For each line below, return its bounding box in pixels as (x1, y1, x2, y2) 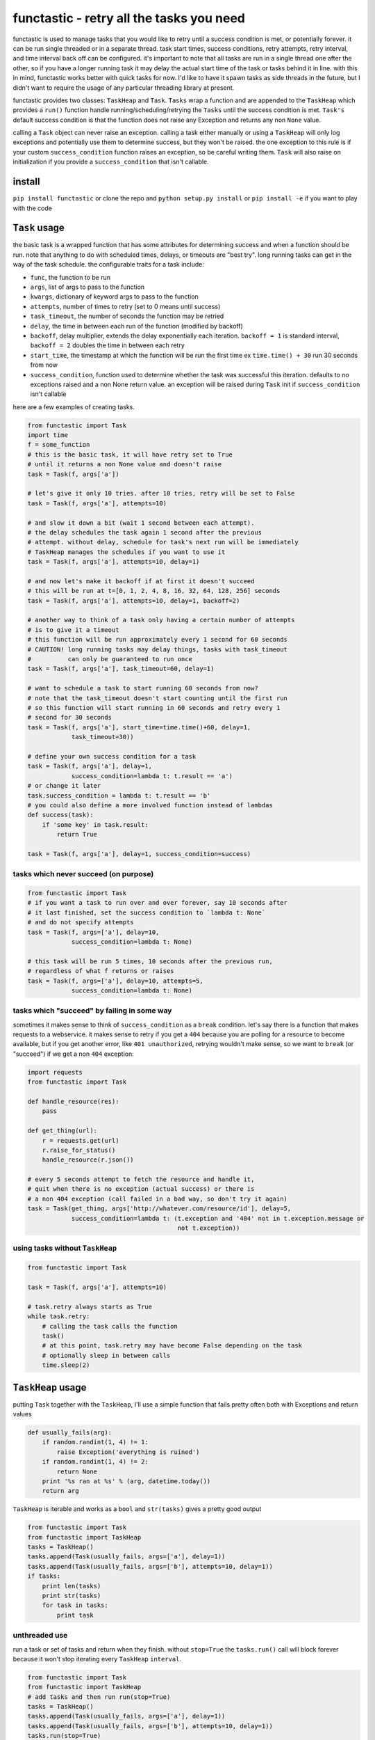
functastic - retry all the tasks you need (12, 10, 246, 26)
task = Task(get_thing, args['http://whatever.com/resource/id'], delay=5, (27, 1205, 292, 1212)
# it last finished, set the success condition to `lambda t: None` (27, 908, 266, 917)
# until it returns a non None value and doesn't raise (27, 460, 222, 468)
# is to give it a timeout (27, 626, 119, 633)
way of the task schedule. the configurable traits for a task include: (12, 260, 205, 269)
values (12, 1409, 32, 1418)
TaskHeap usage (12, 1382, 87, 1393)
